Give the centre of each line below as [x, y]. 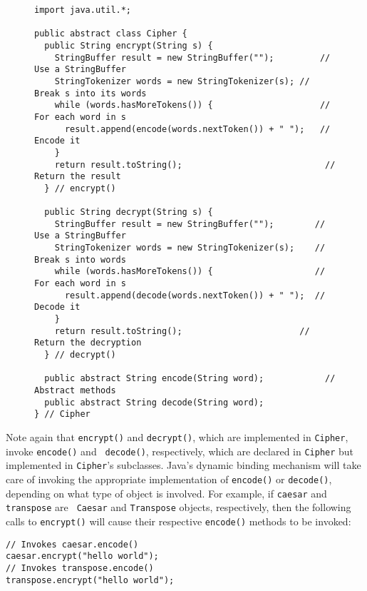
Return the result [78, 177]
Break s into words [80, 259]
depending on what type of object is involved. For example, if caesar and [166, 493]
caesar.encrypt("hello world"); [82, 556]
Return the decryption [88, 343]
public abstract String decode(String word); [154, 402]
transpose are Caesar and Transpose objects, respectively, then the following [179, 507]
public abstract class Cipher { [111, 34]
